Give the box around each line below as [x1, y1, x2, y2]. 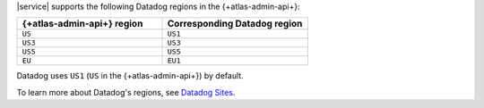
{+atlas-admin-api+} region [22, 18, 143, 30]
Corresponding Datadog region [167, 18, 303, 30]
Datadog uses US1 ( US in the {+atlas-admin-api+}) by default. [16, 71, 244, 81]
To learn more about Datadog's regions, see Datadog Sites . [16, 87, 236, 97]
